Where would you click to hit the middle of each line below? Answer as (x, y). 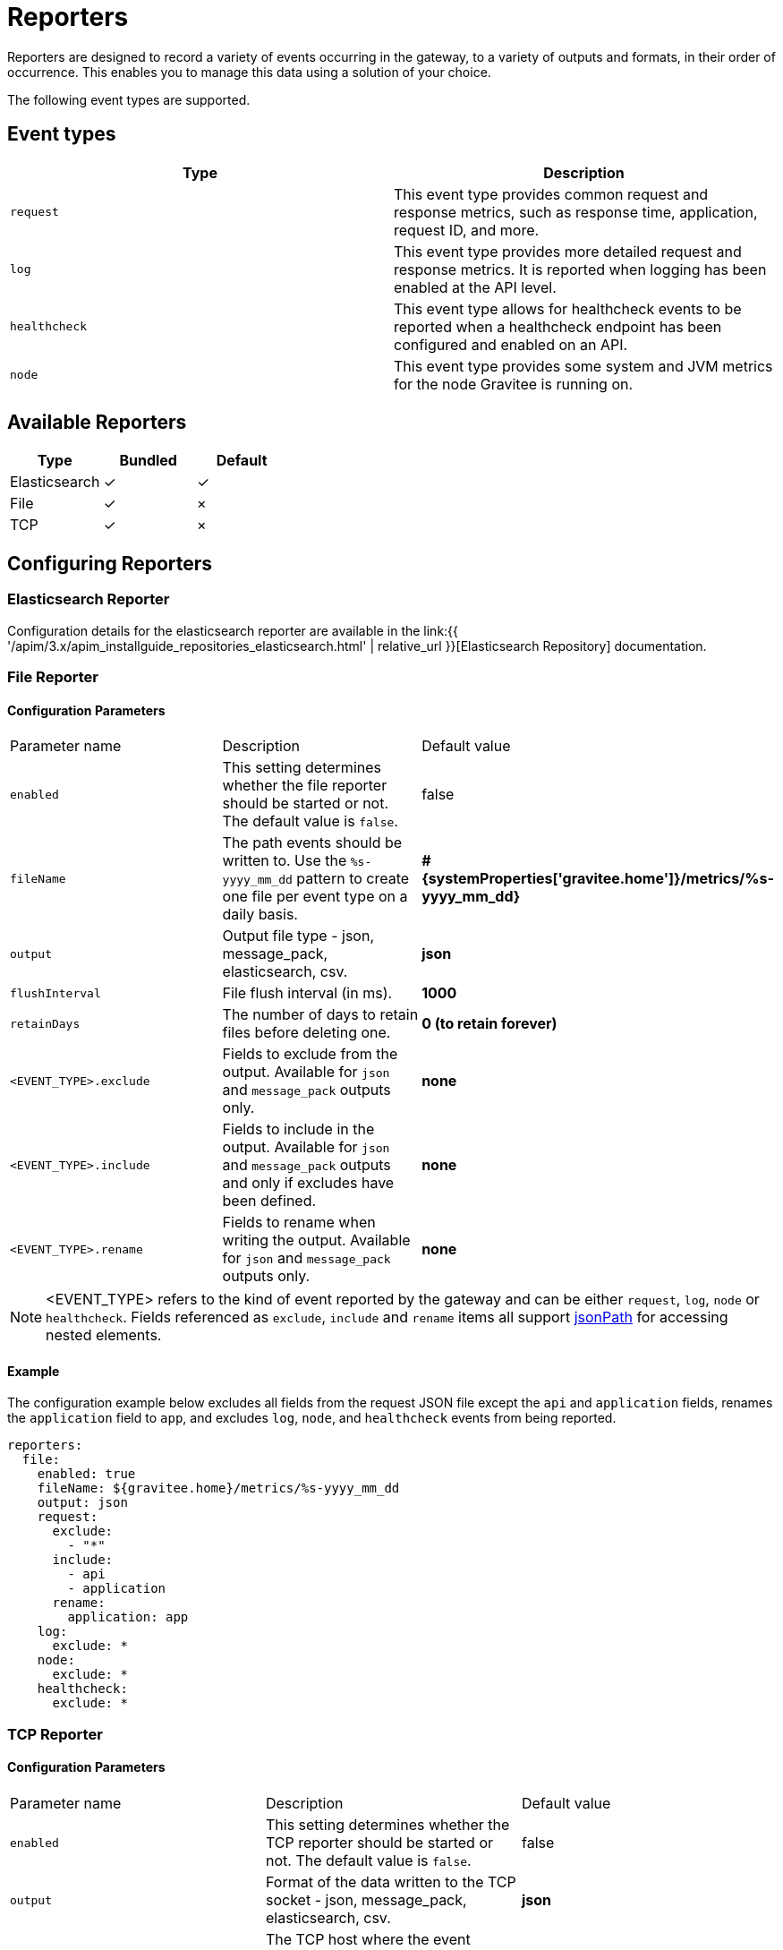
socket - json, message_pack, (366, 1900)
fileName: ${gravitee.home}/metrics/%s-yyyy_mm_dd (218, 1488)
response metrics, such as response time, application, (576, 212)
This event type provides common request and (551, 194)
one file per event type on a (315, 897)
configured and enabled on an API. (511, 344)
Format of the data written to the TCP (391, 1882)
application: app (128, 1617)
